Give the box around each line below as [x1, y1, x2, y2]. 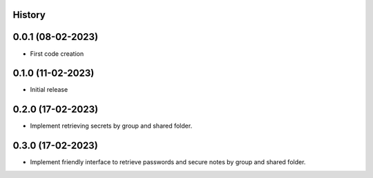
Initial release [30, 86, 68, 94]
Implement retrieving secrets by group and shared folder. [30, 121, 193, 130]
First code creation [30, 49, 84, 58]
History [12, 9, 46, 21]
